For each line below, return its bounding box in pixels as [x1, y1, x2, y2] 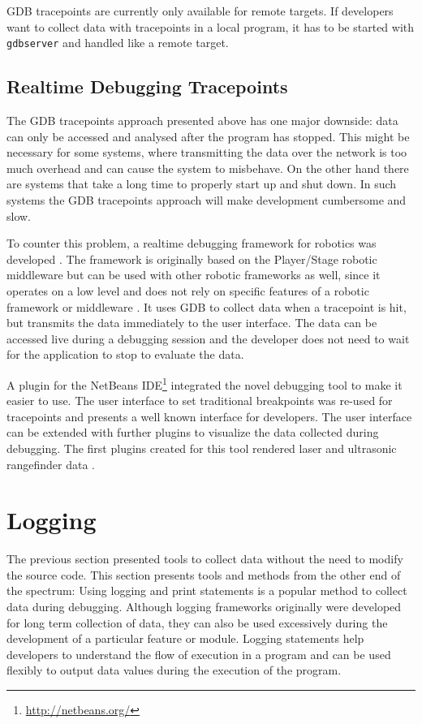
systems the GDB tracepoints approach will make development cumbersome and [6, 192, 407, 209]
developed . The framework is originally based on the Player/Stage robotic [6, 250, 377, 267]
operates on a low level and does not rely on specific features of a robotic [6, 282, 369, 299]
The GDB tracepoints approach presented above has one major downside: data [6, 112, 398, 129]
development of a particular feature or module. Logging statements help [6, 630, 364, 647]
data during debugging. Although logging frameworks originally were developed [6, 598, 402, 615]
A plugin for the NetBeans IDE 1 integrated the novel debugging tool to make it [6, 373, 403, 393]
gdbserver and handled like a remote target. [6, 34, 229, 51]
